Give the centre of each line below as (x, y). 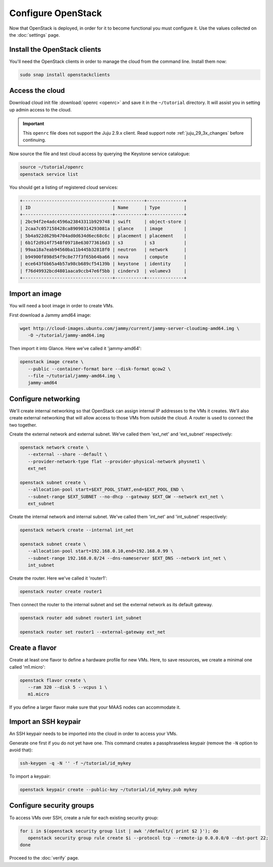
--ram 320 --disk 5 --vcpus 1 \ (67, 687)
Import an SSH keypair (45, 722)
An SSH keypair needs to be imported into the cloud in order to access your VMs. (93, 734)
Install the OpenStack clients (55, 49)
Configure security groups (52, 805)
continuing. (34, 140)
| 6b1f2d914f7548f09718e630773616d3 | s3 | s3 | (103, 243)
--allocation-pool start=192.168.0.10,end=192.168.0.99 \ (101, 551)
